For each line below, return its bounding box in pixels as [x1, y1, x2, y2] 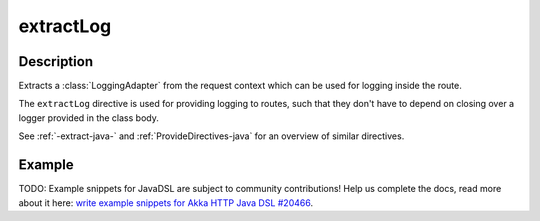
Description [18, 53, 94, 70]
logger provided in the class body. [18, 111, 159, 124]
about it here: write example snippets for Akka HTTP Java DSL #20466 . [18, 196, 314, 209]
